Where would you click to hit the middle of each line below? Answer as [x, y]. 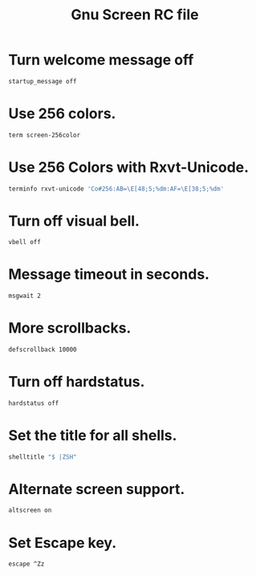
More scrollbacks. [70, 328]
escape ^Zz [26, 564]
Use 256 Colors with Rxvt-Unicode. [129, 167]
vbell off [25, 243]
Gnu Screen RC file [135, 15]
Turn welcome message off [101, 60]
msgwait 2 [25, 296]
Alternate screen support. [97, 489]
